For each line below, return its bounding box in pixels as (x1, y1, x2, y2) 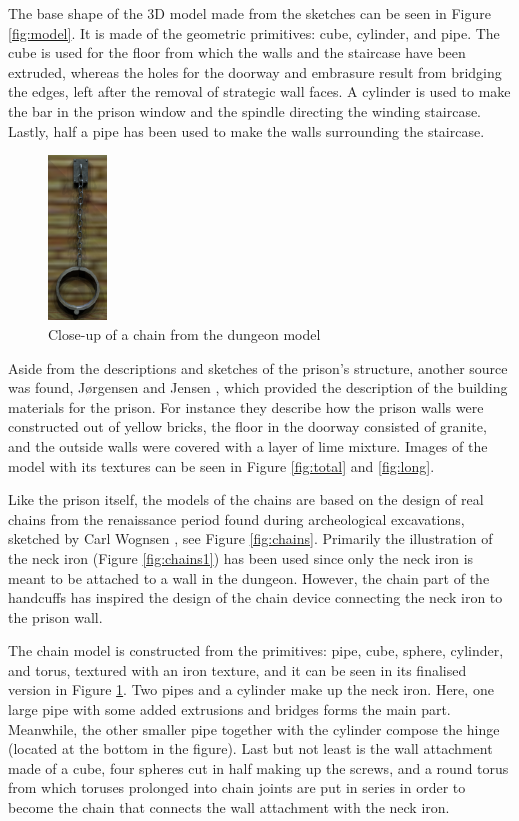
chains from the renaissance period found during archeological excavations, (8, 508, 465, 529)
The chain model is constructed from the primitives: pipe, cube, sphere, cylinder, (8, 640, 504, 661)
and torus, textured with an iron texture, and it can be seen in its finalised (8, 659, 467, 680)
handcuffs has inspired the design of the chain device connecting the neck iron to (8, 587, 503, 608)
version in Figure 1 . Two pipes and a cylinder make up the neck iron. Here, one (8, 679, 494, 700)
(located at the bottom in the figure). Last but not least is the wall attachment (8, 738, 493, 759)
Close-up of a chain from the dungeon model (48, 323, 321, 344)
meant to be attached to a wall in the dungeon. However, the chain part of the (8, 567, 490, 588)
